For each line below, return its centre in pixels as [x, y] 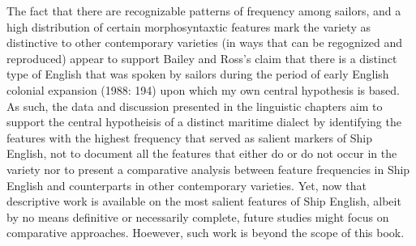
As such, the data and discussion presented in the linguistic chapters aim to [195, 106]
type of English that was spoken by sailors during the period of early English [198, 74]
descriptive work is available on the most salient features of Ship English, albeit [204, 201]
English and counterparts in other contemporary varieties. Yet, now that [187, 185]
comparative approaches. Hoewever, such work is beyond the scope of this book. [206, 233]
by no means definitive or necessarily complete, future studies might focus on [198, 216]
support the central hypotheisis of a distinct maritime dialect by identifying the [204, 122]
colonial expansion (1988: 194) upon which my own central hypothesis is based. [203, 89]
